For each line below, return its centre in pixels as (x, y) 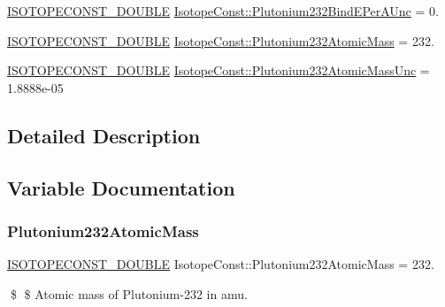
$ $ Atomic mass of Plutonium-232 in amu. (129, 293)
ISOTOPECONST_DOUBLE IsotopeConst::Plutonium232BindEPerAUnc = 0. (223, 11)
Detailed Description (104, 135)
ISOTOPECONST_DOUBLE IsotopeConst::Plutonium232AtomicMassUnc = (219, 70)
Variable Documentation (121, 187)
